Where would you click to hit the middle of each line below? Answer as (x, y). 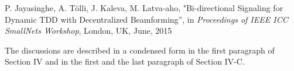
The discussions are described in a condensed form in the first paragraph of (140, 50)
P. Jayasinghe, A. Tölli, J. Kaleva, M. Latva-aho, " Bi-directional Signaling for (144, 8)
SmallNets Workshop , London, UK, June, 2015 (88, 31)
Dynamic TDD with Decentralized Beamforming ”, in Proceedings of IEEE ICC (146, 19)
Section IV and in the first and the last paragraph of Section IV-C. (125, 61)
